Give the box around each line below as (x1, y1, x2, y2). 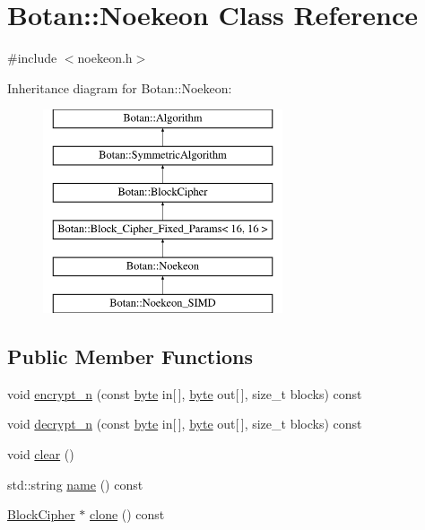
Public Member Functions (7, 343, 253, 370)
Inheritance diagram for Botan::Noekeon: (7, 78, 232, 97)
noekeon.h (77, 48, 133, 67)
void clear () (7, 445, 74, 464)
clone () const (90, 505, 165, 524)
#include (7, 48, 57, 67)
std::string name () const (7, 474, 143, 493)
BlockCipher (7, 505, 75, 524)
